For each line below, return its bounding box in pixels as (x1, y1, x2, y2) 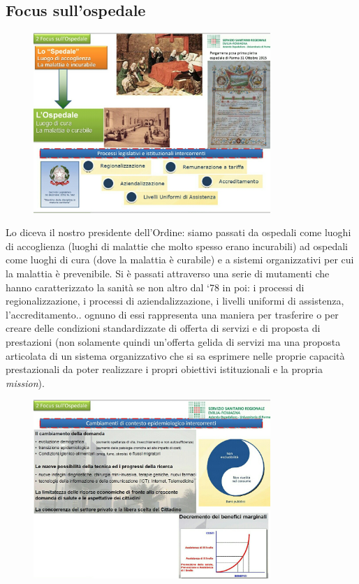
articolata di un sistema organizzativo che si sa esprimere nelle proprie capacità (6, 348, 345, 363)
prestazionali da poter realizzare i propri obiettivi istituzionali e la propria (6, 362, 323, 377)
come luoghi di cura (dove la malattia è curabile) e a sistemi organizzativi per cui (6, 252, 354, 267)
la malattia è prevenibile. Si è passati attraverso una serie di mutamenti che (6, 265, 330, 280)
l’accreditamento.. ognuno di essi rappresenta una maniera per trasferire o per (6, 307, 339, 321)
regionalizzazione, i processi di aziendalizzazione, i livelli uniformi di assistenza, (6, 293, 344, 308)
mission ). (6, 375, 45, 390)
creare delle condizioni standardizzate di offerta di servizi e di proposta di (6, 321, 321, 335)
